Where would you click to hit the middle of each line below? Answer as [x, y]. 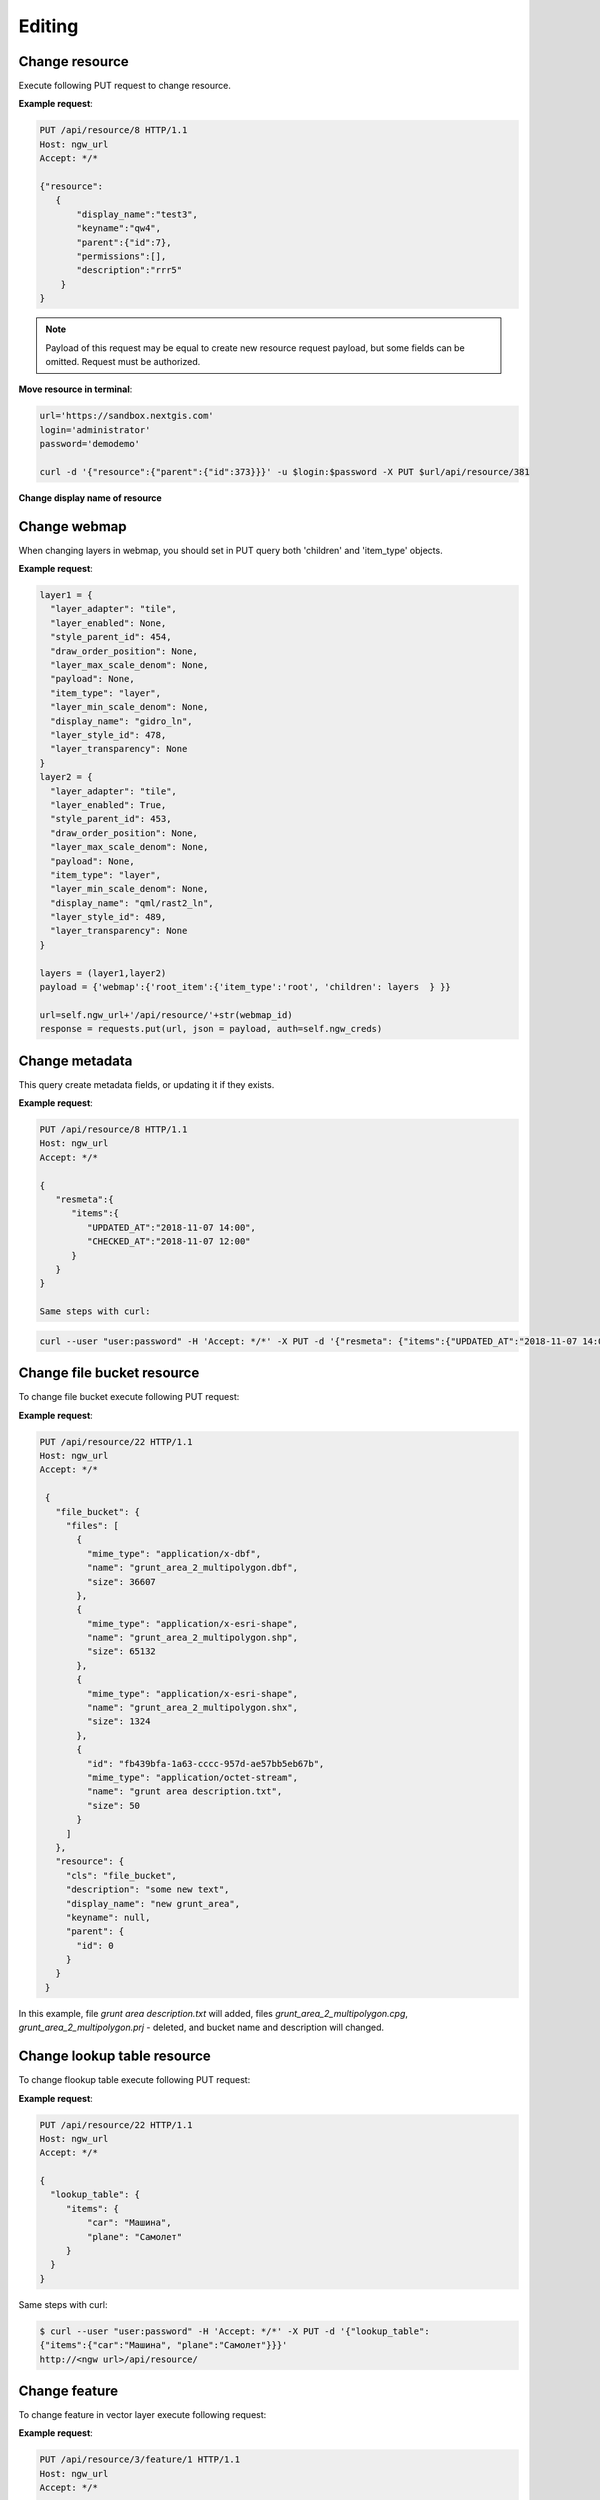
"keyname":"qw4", [119, 228]
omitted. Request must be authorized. [123, 361]
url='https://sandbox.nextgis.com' [126, 416]
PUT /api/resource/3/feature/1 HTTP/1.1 [139, 2459]
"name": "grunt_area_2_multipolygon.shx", [192, 1708]
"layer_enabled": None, [108, 623]
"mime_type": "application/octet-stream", [192, 1777]
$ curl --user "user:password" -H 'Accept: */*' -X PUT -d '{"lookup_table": [234, 2331]
